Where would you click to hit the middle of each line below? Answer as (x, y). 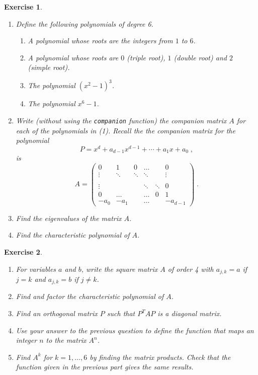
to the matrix (66, 340)
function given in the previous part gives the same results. (105, 367)
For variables (36, 269)
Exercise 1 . (23, 7)
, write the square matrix (119, 269)
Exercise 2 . (23, 251)
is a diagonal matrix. (190, 313)
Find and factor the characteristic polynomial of (90, 296)
